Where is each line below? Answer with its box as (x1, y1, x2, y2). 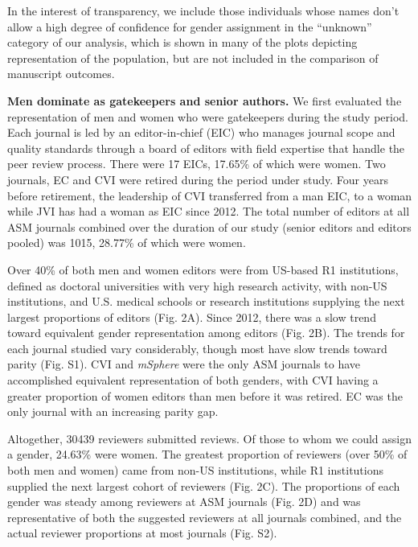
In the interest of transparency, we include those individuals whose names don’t (7, 2, 400, 19)
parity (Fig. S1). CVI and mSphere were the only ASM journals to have (7, 356, 361, 372)
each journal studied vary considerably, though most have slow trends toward (7, 339, 387, 356)
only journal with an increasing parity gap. (7, 403, 219, 420)
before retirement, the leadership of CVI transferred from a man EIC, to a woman (7, 187, 412, 204)
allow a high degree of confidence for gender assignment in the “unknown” (7, 18, 372, 35)
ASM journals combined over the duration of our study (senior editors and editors (7, 218, 412, 235)
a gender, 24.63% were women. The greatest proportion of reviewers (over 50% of (7, 446, 408, 463)
